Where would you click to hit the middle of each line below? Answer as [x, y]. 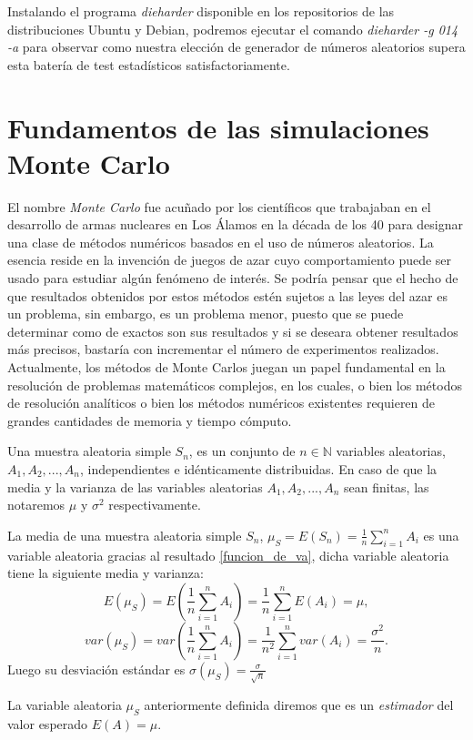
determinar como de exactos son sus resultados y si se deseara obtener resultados [233, 331]
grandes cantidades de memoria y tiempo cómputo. [150, 420]
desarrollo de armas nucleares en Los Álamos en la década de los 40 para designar [236, 224]
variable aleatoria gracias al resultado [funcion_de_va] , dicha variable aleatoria [228, 555]
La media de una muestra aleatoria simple [125, 535]
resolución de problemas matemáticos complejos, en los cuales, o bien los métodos [235, 385]
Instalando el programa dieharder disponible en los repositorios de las [201, 11]
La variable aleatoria [65, 704]
